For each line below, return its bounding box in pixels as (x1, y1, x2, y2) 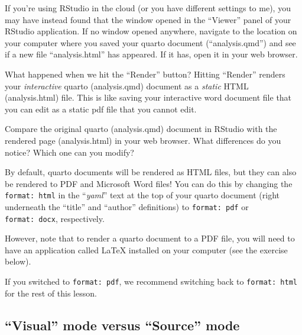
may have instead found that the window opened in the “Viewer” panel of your (5, 13, 291, 25)
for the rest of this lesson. (5, 286, 97, 299)
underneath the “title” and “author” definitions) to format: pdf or (5, 200, 249, 212)
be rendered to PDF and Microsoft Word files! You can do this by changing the (5, 177, 293, 189)
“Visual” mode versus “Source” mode (5, 315, 240, 334)
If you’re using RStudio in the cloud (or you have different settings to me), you (5, 2, 291, 14)
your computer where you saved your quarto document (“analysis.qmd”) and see (5, 36, 296, 49)
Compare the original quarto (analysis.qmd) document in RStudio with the (5, 123, 277, 135)
